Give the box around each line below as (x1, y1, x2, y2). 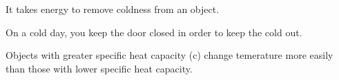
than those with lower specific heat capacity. (6, 61, 193, 75)
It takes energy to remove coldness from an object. (6, 2, 220, 16)
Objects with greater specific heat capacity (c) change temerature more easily (6, 48, 333, 62)
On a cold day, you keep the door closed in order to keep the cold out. (6, 25, 302, 39)
